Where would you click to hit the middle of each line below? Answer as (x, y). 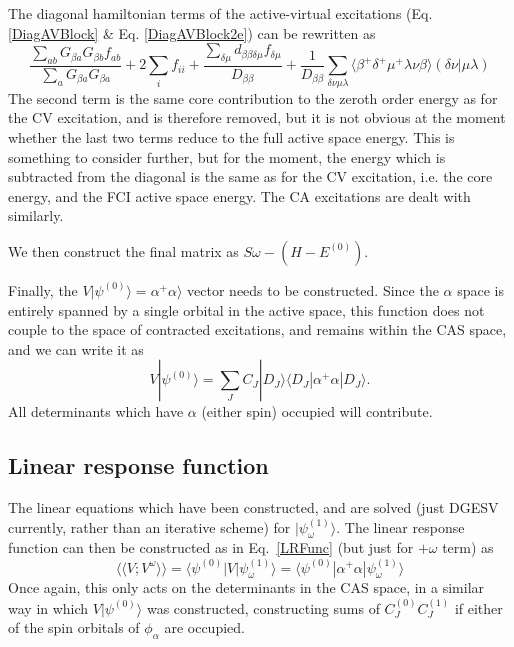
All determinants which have (96, 411)
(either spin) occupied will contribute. (317, 411)
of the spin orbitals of (74, 627)
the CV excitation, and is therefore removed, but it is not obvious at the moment (257, 117)
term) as (468, 547)
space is (481, 289)
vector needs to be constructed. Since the (313, 289)
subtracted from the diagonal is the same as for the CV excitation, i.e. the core (250, 176)
